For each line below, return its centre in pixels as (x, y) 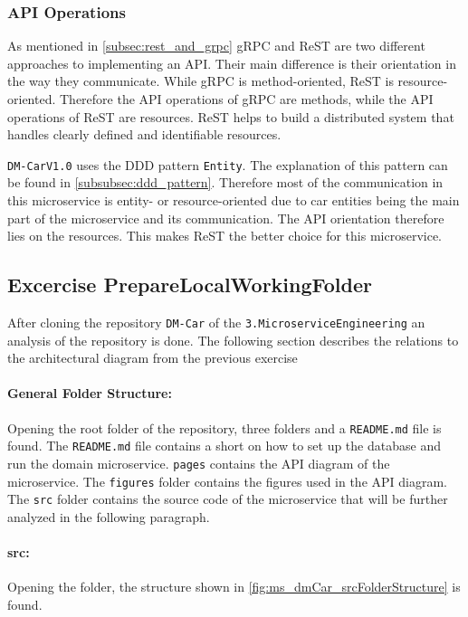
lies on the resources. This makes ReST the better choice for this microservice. (224, 236)
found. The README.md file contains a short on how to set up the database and (224, 446)
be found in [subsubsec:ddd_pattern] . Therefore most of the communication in (225, 182)
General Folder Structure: (90, 393)
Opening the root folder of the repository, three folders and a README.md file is (224, 427)
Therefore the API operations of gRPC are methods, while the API (246, 99)
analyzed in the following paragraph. (109, 516)
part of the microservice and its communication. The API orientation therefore (226, 218)
